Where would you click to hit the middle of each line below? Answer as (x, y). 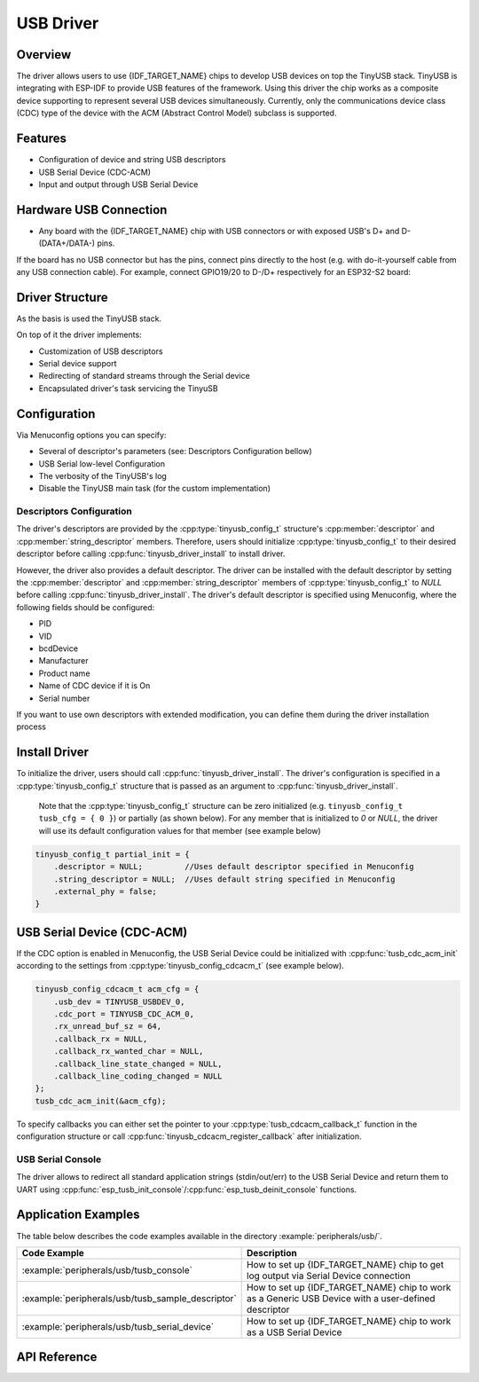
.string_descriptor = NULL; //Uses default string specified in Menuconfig (224, 879)
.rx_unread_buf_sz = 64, (108, 1026)
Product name (64, 673)
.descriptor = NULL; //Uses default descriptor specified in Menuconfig (234, 867)
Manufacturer (63, 661)
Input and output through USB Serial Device (118, 184)
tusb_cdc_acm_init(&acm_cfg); (101, 1101)
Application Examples (79, 1215)
